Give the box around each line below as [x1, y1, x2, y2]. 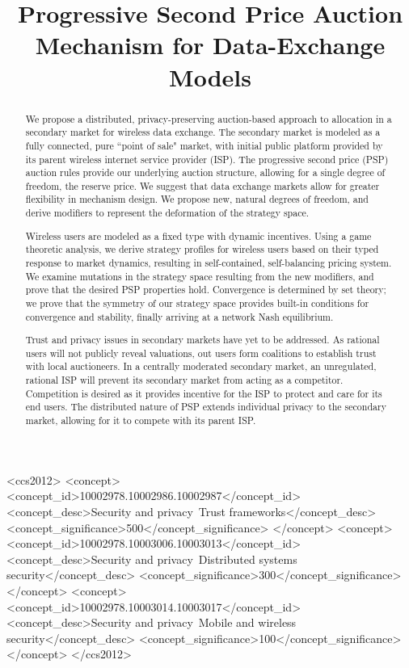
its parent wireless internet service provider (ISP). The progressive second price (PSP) [25, 152, 389, 166]
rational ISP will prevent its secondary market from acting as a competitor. [25, 373, 344, 387]
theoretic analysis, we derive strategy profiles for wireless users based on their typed [25, 242, 379, 256]
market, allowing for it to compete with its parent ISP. [25, 414, 256, 427]
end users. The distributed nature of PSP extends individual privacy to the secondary [25, 400, 386, 414]
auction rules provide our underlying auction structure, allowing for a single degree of [25, 166, 386, 179]
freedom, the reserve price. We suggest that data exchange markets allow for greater [25, 179, 380, 192]
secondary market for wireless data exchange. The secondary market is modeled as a [25, 125, 381, 139]
